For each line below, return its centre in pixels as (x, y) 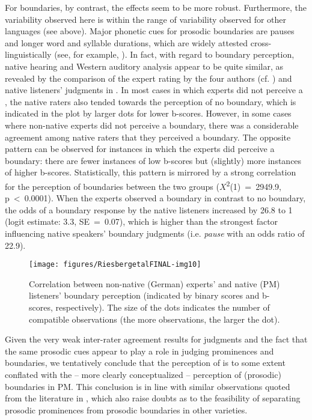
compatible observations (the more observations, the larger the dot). (154, 319)
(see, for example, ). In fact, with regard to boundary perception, (174, 54)
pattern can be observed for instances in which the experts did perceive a (140, 149)
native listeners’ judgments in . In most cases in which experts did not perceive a (154, 90)
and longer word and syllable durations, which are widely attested (127, 42)
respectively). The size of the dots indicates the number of (163, 307)
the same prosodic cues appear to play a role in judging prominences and (139, 351)
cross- (261, 42)
